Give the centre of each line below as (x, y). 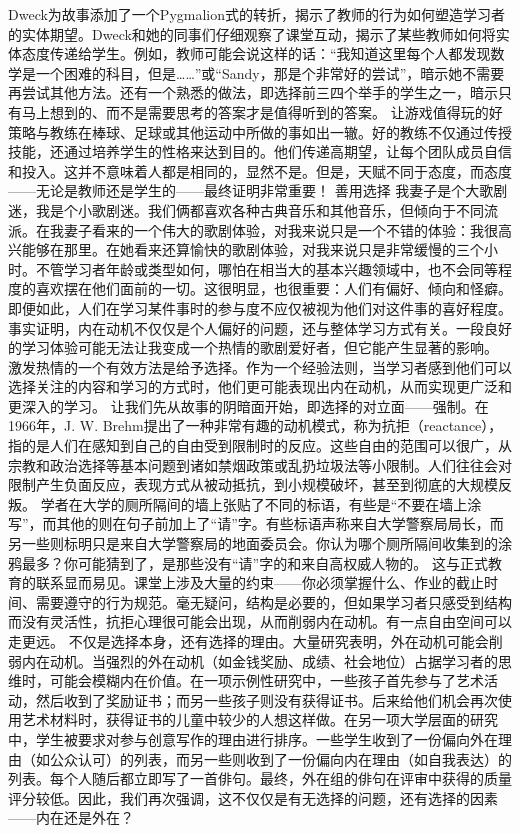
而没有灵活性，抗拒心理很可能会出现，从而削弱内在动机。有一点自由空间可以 (260, 621)
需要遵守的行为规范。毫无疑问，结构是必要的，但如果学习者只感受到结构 (273, 601)
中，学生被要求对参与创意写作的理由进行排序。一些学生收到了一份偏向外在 (253, 738)
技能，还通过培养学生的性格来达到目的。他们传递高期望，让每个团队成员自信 (260, 151)
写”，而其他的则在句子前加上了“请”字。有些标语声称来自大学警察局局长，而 (256, 523)
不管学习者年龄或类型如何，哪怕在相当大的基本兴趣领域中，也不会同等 (266, 268)
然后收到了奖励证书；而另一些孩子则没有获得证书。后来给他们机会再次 (266, 699)
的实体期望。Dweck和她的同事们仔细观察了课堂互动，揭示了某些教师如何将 (252, 33)
